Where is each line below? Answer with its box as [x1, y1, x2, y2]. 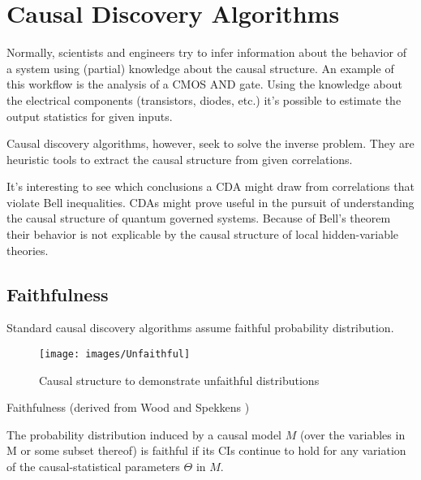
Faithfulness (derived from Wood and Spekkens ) [6, 399, 250, 416]
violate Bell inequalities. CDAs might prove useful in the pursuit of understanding [6, 193, 415, 210]
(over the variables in [299, 426, 406, 443]
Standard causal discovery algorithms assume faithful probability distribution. [6, 319, 394, 336]
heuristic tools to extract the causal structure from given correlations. [6, 150, 353, 167]
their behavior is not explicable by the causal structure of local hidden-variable [6, 226, 399, 243]
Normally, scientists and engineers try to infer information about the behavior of [6, 44, 406, 61]
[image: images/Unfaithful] [39, 348, 191, 361]
